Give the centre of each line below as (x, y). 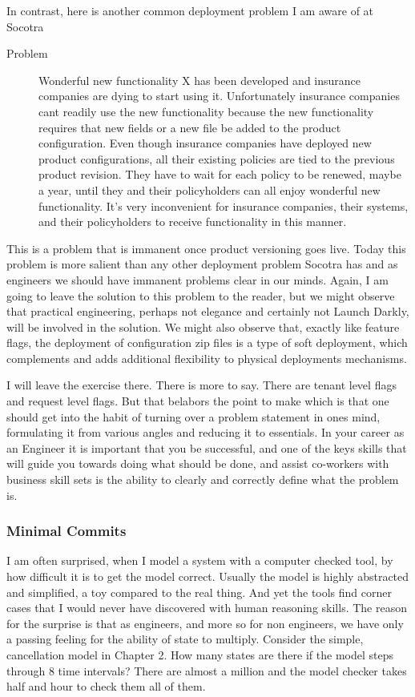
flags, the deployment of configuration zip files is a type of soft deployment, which (207, 342)
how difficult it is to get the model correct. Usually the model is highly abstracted (208, 576)
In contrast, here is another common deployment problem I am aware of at (190, 10)
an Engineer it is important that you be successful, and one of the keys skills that (207, 447)
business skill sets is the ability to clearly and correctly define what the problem (203, 479)
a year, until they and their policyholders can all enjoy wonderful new (210, 189)
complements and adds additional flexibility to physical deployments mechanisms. (207, 358)
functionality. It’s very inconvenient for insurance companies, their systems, (224, 205)
